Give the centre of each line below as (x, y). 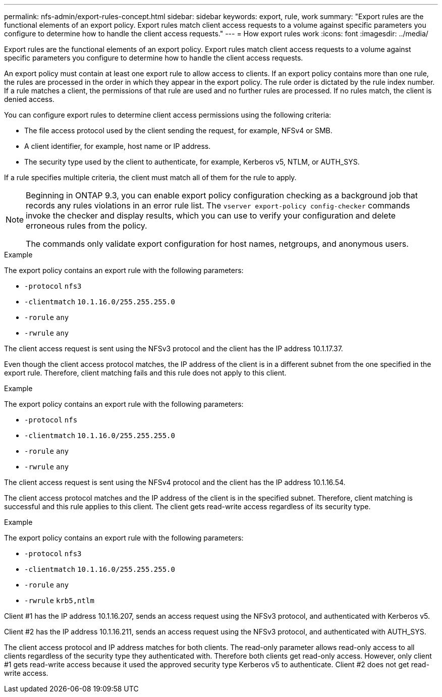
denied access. (29, 99)
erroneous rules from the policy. (87, 226)
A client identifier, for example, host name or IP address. (118, 146)
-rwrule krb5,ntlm (59, 601)
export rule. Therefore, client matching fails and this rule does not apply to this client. (145, 373)
